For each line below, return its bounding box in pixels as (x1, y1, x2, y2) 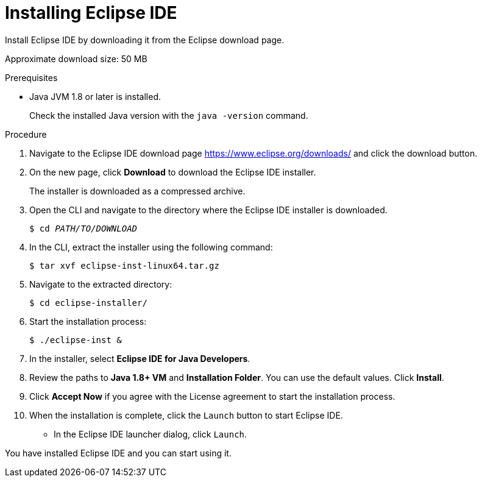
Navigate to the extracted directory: (29, 278, 172, 289)
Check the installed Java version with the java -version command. (29, 110, 308, 121)
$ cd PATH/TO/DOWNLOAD (29, 223, 138, 233)
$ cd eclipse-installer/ (29, 297, 147, 308)
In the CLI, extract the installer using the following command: (29, 241, 273, 252)
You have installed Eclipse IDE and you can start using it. (5, 447, 232, 458)
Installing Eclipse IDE (5, 2, 177, 23)
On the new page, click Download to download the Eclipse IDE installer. (29, 166, 316, 177)
